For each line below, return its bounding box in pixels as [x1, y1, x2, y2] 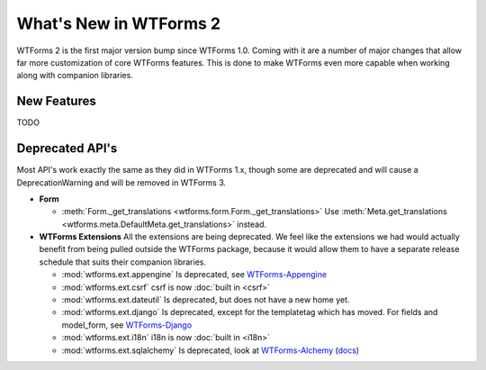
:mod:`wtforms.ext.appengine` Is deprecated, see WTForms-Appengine [61, 269, 328, 280]
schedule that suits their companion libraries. [39, 257, 207, 267]
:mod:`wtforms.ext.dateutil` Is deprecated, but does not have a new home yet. [61, 294, 350, 305]
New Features [16, 94, 96, 109]
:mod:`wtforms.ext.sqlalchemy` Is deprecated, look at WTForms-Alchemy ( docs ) [61, 345, 360, 356]
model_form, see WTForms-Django [61, 320, 193, 330]
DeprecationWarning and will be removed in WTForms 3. [16, 176, 227, 188]
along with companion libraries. [16, 70, 134, 81]
